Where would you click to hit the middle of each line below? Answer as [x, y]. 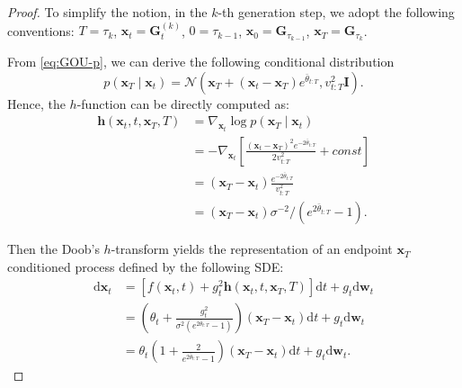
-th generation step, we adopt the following [336, 12]
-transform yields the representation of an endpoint [252, 249]
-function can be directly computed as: [183, 103]
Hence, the [36, 103]
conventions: [41, 30]
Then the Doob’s [53, 249]
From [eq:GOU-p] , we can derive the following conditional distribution [201, 62]
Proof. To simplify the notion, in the [107, 12]
